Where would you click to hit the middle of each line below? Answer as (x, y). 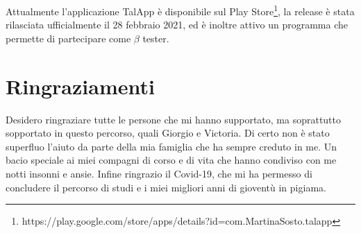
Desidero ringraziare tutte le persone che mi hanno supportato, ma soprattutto (174, 119)
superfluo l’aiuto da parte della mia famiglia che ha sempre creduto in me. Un (171, 146)
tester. (156, 38)
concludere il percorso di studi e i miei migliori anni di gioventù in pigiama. (166, 187)
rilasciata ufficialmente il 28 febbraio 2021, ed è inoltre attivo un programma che (177, 25)
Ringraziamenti (80, 86)
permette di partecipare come (68, 38)
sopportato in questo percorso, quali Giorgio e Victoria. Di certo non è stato (168, 133)
